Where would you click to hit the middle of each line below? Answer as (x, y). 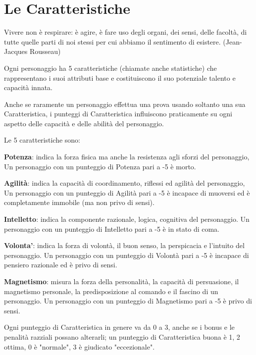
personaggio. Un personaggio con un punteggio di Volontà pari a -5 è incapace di (127, 255)
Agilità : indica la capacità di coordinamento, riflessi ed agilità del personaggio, (125, 183)
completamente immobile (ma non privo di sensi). (79, 202)
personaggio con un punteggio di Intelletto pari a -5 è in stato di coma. (112, 228)
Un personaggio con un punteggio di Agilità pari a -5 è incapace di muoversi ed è (127, 192)
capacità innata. (28, 87)
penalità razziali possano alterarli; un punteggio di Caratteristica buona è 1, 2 (122, 336)
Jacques (16, 51)
